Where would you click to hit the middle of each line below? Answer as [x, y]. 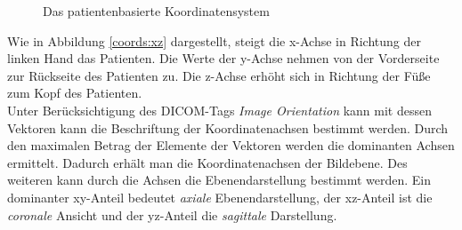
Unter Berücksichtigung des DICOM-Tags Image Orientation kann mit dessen [219, 110]
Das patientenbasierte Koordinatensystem [156, 11]
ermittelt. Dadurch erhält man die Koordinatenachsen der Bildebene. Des [207, 162]
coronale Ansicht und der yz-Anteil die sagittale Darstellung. [172, 214]
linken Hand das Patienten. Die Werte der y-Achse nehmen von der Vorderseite [223, 58]
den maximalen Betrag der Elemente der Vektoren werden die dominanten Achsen [231, 145]
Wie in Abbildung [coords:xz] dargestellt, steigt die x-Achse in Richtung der [214, 40]
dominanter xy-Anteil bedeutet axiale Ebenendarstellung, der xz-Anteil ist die [220, 197]
